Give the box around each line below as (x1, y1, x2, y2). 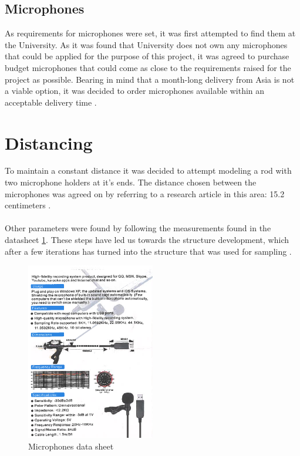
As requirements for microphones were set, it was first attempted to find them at (5, 27, 296, 39)
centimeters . (5, 199, 51, 211)
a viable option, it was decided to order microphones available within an (5, 85, 265, 97)
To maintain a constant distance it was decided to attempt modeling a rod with (5, 164, 292, 177)
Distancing (5, 130, 93, 154)
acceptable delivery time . (5, 96, 97, 108)
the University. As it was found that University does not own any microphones (5, 38, 288, 50)
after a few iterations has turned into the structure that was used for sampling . (5, 245, 292, 257)
